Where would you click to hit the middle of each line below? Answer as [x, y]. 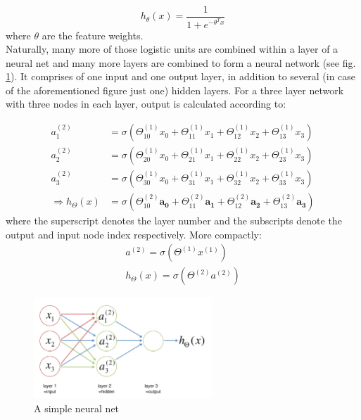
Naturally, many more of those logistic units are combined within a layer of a [172, 49]
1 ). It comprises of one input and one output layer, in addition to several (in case [181, 76]
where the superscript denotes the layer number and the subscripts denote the [174, 221]
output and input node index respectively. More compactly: [134, 234]
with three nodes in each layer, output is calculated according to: [146, 104]
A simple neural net [77, 408]
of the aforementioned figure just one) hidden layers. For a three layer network [175, 90]
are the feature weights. [93, 35]
